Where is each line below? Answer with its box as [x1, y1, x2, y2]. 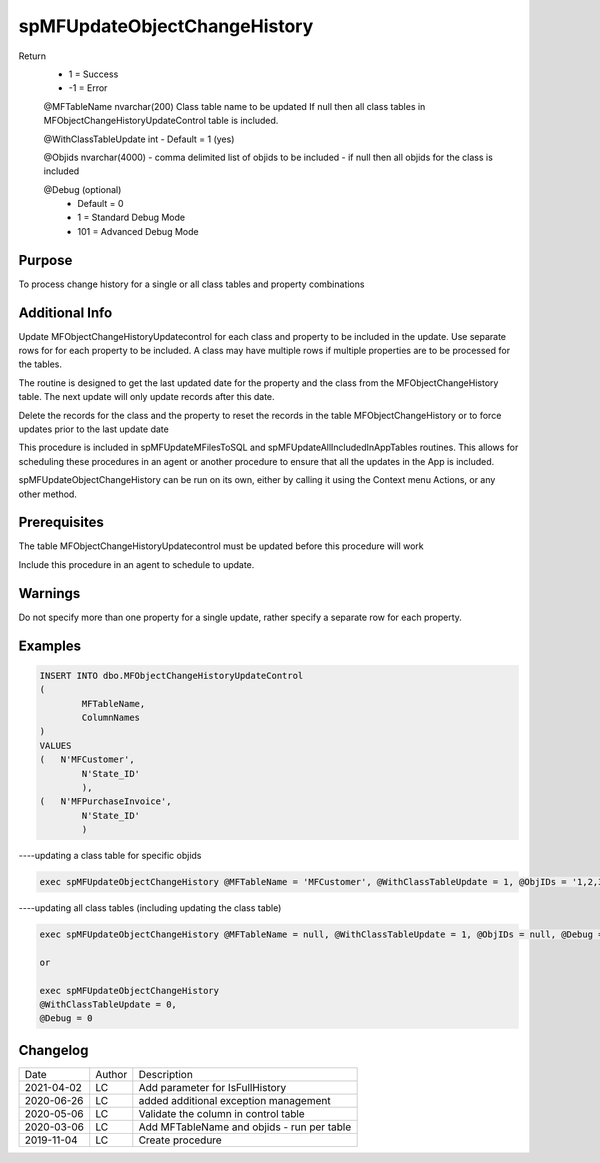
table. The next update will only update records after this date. [18, 391, 275, 403]
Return [18, 50, 47, 62]
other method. [18, 488, 77, 500]
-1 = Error [68, 82, 108, 94]
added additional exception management [138, 1093, 331, 1107]
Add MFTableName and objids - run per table [138, 1120, 352, 1134]
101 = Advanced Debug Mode [77, 225, 199, 237]
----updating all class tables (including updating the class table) [18, 902, 282, 914]
